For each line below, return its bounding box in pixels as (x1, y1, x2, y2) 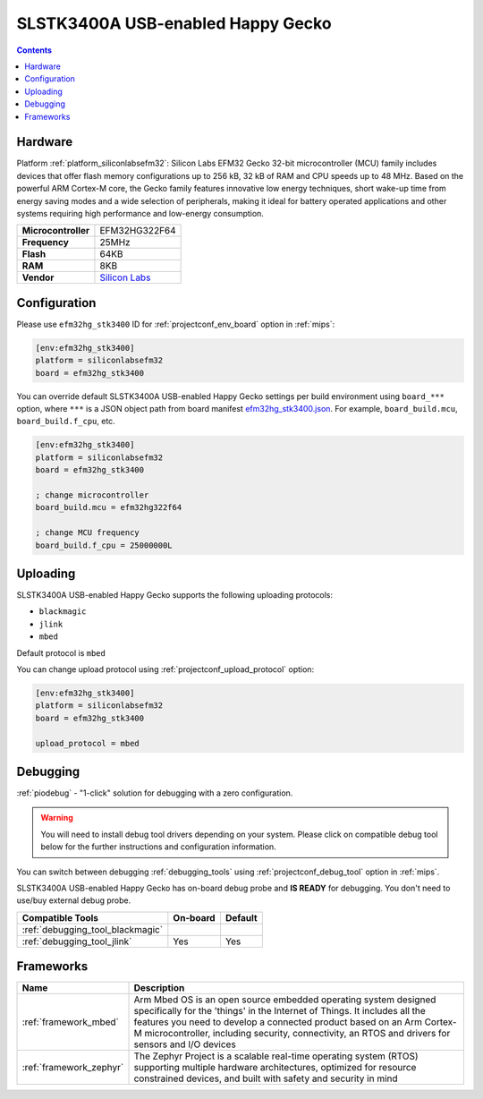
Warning (40, 813, 73, 823)
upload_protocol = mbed (35, 738, 140, 748)
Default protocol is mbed (16, 647, 106, 658)
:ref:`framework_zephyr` (21, 1061, 124, 1074)
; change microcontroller (35, 490, 149, 500)
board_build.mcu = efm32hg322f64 (35, 502, 182, 513)
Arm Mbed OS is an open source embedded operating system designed (133, 993, 436, 1006)
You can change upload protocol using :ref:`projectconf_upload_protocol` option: (16, 663, 315, 675)
